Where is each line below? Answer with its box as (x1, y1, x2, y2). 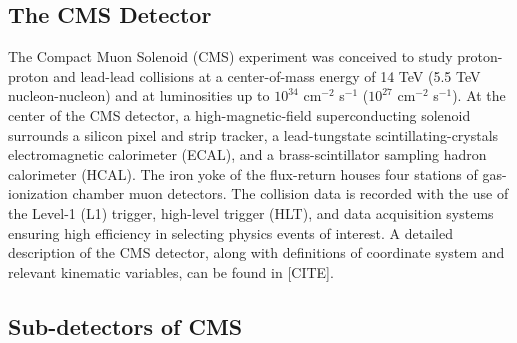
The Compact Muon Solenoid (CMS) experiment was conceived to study (8, 46, 453, 67)
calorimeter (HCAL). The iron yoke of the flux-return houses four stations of (8, 163, 478, 184)
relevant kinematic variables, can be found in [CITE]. (8, 261, 334, 282)
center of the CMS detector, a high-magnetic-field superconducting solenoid (8, 104, 471, 125)
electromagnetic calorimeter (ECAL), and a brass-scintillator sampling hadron (8, 144, 487, 165)
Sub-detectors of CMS (8, 310, 243, 341)
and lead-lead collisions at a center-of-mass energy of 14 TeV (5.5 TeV (53, 65, 481, 86)
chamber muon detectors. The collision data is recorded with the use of (72, 183, 509, 204)
